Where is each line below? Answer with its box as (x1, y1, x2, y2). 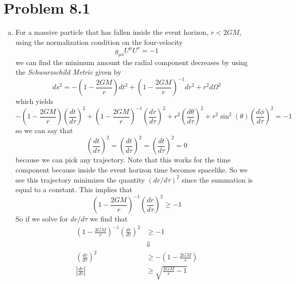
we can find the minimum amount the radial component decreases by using (15, 56, 248, 67)
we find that (90, 213, 128, 224)
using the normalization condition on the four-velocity (15, 36, 183, 47)
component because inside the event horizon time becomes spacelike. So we (15, 164, 248, 175)
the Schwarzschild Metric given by (15, 67, 122, 77)
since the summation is (182, 174, 253, 185)
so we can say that (15, 125, 73, 136)
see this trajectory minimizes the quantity (15, 174, 145, 185)
